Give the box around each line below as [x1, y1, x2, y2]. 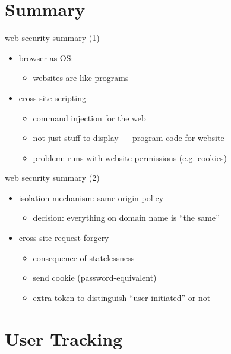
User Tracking [5, 326, 123, 350]
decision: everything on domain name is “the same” [33, 211, 220, 224]
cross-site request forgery [18, 231, 109, 244]
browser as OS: [18, 51, 74, 64]
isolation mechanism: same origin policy [18, 191, 164, 203]
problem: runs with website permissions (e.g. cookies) [33, 151, 227, 164]
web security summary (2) [5, 171, 100, 184]
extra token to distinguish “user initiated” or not [33, 291, 211, 303]
